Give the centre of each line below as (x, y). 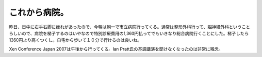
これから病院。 (39, 12)
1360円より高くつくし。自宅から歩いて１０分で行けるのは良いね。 (75, 40)
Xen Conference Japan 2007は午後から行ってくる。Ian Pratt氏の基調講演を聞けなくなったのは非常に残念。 (116, 49)
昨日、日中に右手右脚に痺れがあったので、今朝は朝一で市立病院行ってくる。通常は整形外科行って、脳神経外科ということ (130, 27)
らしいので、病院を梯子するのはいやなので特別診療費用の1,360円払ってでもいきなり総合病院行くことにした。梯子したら (129, 33)
